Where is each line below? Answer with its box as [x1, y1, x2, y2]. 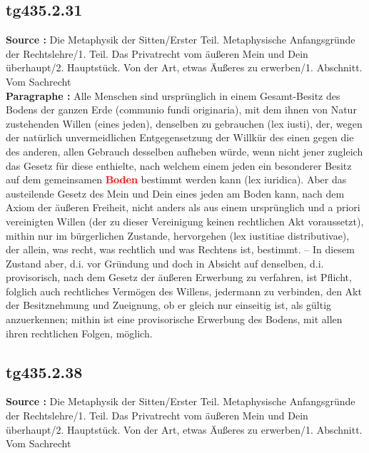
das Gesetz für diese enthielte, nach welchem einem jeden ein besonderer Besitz [6, 158, 352, 173]
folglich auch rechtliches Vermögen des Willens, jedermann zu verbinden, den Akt [6, 283, 362, 298]
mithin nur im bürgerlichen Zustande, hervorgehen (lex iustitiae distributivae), [6, 228, 350, 243]
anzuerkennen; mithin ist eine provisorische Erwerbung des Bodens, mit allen [6, 312, 343, 327]
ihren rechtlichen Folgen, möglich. [6, 325, 153, 340]
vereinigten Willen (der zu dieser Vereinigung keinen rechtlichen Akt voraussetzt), [6, 213, 364, 228]
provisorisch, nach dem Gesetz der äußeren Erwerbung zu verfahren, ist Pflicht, [6, 270, 352, 285]
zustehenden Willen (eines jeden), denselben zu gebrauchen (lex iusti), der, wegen [6, 116, 363, 131]
